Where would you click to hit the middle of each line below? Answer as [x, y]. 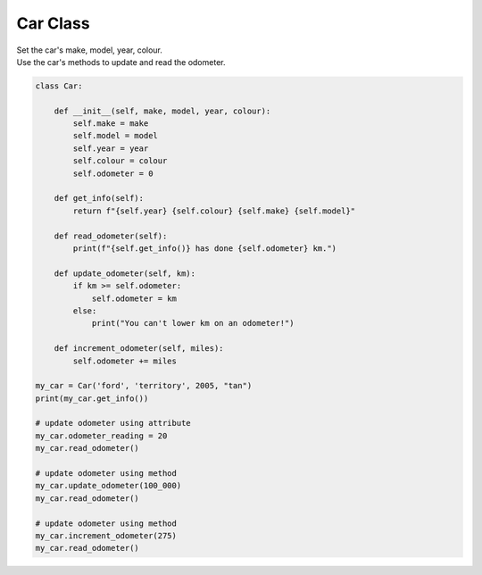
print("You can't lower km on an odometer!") [193, 323]
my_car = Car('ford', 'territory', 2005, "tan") [144, 386]
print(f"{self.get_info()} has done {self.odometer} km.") [205, 249]
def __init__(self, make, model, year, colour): [162, 111]
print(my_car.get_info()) [92, 398]
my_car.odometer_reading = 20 [101, 436]
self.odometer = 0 [113, 173]
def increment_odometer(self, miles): [139, 349]
